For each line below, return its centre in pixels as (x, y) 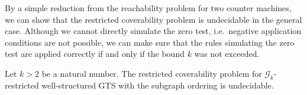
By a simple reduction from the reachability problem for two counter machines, (148, 8)
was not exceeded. (227, 54)
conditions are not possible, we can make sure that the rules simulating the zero (150, 42)
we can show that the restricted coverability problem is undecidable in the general (153, 19)
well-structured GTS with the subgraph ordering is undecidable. (158, 85)
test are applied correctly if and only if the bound (95, 54)
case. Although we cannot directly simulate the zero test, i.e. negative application (153, 31)
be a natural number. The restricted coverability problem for (152, 73)
